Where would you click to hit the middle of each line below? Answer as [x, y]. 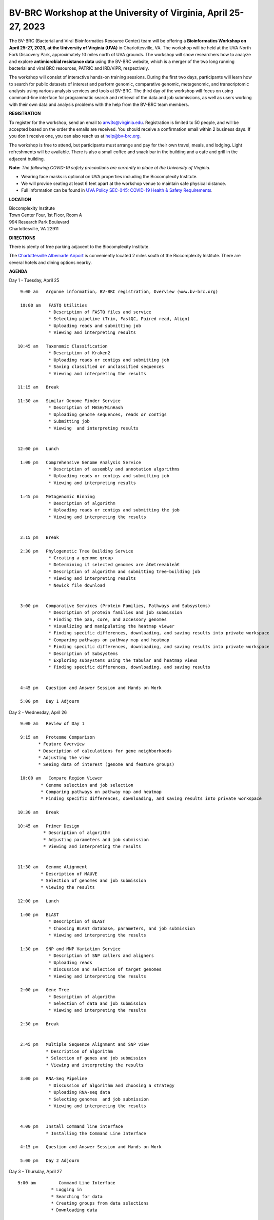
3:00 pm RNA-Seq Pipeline [54, 1079]
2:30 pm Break [39, 1024]
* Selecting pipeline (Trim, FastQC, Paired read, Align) [119, 319]
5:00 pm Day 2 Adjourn [50, 1161]
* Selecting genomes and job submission [98, 1099]
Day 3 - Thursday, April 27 [36, 1172]
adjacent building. [27, 159]
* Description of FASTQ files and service [100, 312]
